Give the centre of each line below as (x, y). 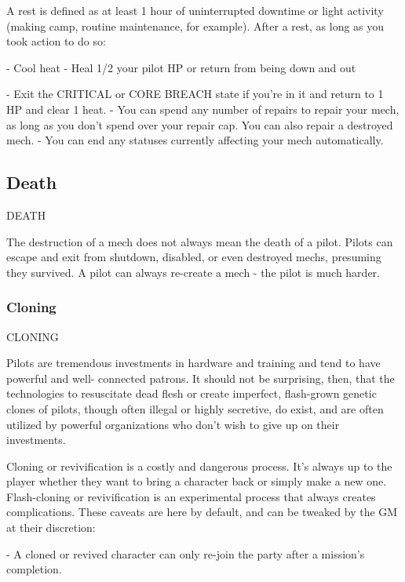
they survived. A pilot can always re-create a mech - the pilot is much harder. (193, 272)
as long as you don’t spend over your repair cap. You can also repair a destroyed (200, 124)
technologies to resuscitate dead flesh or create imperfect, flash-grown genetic (192, 393)
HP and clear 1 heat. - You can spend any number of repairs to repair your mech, (203, 109)
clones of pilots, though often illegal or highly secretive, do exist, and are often (195, 408)
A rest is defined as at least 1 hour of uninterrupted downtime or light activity (195, 10)
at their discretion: (51, 527)
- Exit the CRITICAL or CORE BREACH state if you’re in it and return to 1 (195, 94)
